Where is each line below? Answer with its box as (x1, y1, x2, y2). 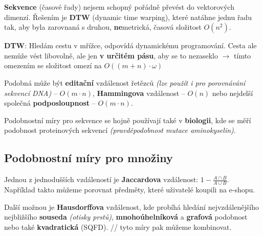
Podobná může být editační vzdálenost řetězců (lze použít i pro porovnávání (4, 77, 246, 88)
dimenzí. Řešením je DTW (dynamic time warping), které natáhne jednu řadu (4, 11, 252, 22)
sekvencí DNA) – (4, 87, 57, 98)
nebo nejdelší (212, 87, 253, 98)
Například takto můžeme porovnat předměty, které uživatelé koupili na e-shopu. (4, 184, 255, 194)
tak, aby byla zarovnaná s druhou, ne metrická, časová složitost (4, 22, 202, 32)
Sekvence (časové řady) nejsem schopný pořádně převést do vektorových (4, 2, 234, 12)
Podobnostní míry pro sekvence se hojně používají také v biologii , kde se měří (4, 114, 251, 125)
